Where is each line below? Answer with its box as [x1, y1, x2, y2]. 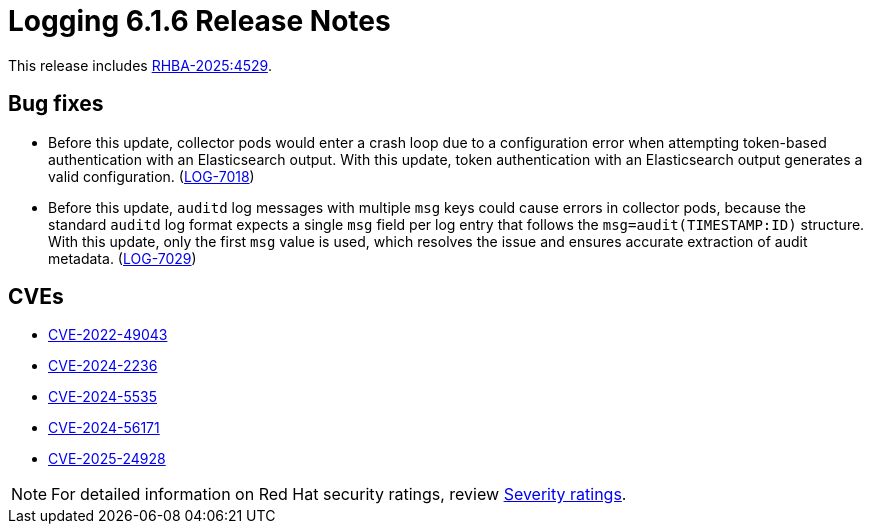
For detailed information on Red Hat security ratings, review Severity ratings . [51, 484, 627, 505]
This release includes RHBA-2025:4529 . [8, 56, 272, 74]
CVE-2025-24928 [48, 450, 166, 468]
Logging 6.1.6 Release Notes [8, 4, 391, 38]
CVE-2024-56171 [48, 419, 160, 437]
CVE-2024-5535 [48, 388, 158, 406]
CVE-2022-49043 [48, 326, 168, 344]
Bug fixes [8, 91, 104, 117]
